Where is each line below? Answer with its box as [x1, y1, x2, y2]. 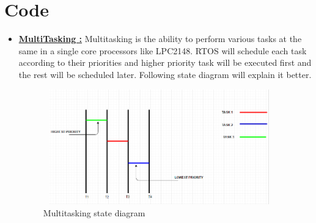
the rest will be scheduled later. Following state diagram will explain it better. [18, 68, 312, 80]
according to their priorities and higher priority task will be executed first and [18, 56, 312, 69]
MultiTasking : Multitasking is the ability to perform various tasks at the [18, 32, 302, 45]
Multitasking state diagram [43, 207, 145, 219]
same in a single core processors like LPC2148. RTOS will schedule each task [18, 44, 307, 57]
